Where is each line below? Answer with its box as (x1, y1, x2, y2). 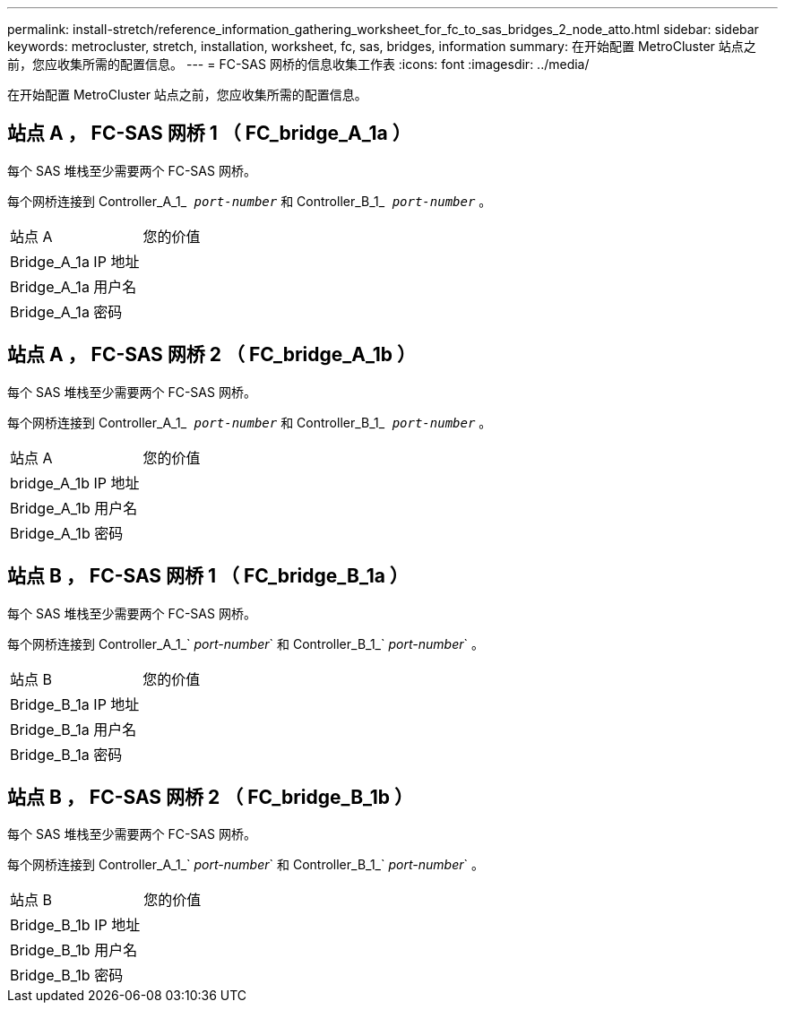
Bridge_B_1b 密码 (10, 966, 124, 985)
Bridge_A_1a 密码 (10, 302, 123, 321)
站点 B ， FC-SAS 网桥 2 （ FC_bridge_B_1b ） (7, 785, 414, 808)
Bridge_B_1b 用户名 (10, 941, 138, 960)
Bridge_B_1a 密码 (10, 745, 123, 764)
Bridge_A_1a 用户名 (10, 277, 137, 296)
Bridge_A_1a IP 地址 (10, 252, 140, 271)
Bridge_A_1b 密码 (10, 523, 124, 542)
